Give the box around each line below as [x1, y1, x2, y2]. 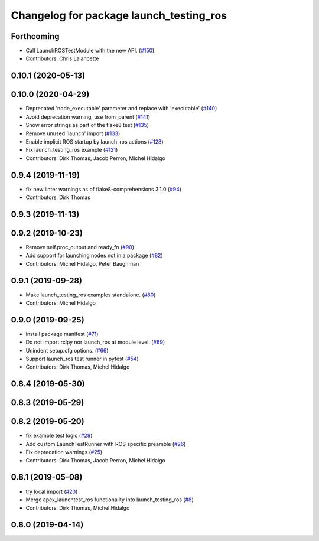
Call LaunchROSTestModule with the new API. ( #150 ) [25, 47, 155, 54]
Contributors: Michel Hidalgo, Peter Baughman [25, 260, 139, 267]
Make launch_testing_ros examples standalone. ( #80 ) [25, 291, 156, 298]
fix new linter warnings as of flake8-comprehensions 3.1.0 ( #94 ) [25, 185, 182, 193]
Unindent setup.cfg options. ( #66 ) [25, 347, 109, 354]
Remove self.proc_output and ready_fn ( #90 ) [25, 243, 135, 250]
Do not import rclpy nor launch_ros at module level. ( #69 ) [25, 338, 165, 346]
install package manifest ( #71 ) [25, 330, 99, 337]
